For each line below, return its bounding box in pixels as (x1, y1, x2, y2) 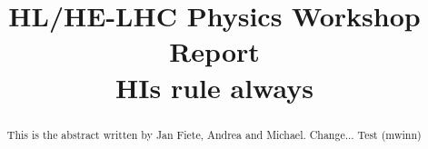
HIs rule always (115, 68, 314, 105)
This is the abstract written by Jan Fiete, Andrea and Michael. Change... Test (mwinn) (6, 126, 422, 142)
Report (169, 33, 260, 70)
